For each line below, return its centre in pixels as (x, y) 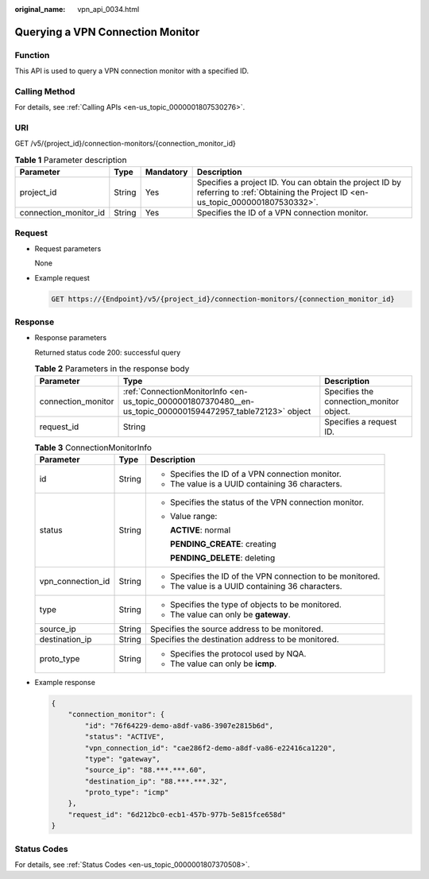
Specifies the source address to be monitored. (236, 629)
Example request (62, 277)
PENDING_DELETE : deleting (222, 558)
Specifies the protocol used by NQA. (238, 653)
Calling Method (45, 91)
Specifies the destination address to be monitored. (244, 639)
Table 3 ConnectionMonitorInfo (93, 447)
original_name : (40, 9)
